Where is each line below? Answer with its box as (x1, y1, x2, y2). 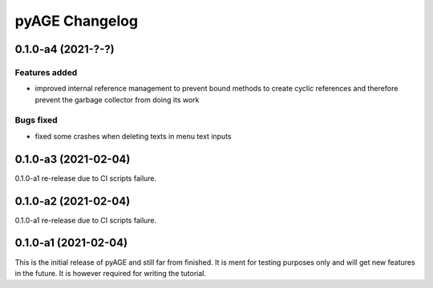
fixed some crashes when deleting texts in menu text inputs (34, 131, 232, 141)
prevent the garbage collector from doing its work (34, 94, 200, 104)
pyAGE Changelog (14, 12, 139, 30)
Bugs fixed (14, 114, 58, 126)
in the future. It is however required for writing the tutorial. (14, 268, 207, 278)
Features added (14, 66, 78, 78)
